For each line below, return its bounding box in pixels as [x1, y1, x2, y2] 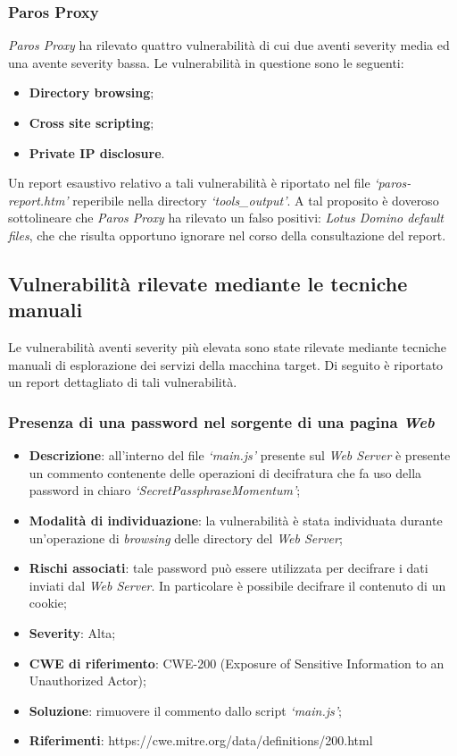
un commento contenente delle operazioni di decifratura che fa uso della [29, 463, 422, 482]
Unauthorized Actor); [29, 671, 146, 690]
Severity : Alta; [29, 623, 116, 642]
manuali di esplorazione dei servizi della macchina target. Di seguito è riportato [8, 355, 444, 374]
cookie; [29, 593, 67, 612]
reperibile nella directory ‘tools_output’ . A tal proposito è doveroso [72, 190, 439, 209]
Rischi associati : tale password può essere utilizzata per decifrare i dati [29, 559, 428, 577]
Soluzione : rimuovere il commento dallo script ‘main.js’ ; [29, 701, 342, 719]
